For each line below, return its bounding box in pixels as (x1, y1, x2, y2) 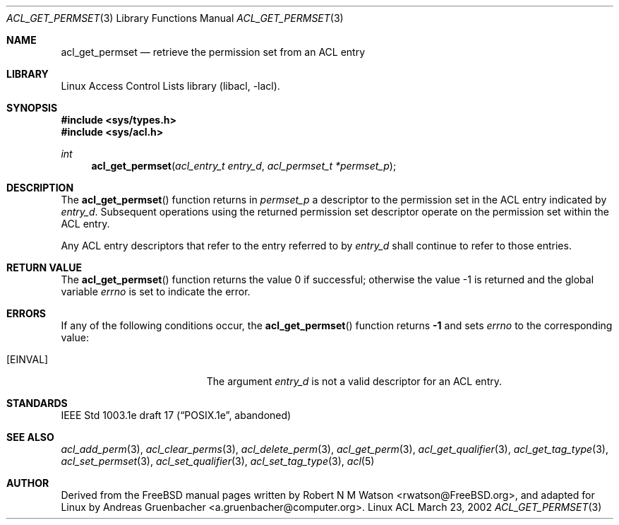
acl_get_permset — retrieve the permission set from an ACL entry (61, 46, 366, 58)
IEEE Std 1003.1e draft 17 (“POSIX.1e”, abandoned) (61, 409, 292, 421)
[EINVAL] (6, 353, 49, 365)
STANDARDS (6, 397, 68, 409)
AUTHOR (6, 477, 49, 489)
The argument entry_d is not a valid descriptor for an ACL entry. (206, 375, 502, 387)
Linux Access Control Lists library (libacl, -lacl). (61, 80, 280, 92)
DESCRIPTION (6, 182, 74, 194)
